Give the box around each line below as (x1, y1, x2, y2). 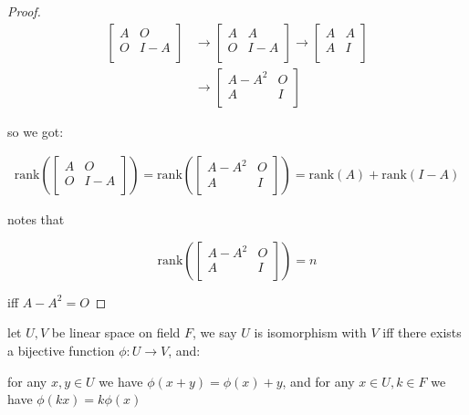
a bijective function (7, 341, 115, 360)
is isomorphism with (254, 323, 367, 342)
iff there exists (382, 323, 462, 342)
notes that (7, 210, 65, 229)
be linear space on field (51, 323, 181, 342)
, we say (193, 323, 237, 342)
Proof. (7, 2, 41, 20)
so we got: (7, 121, 64, 140)
